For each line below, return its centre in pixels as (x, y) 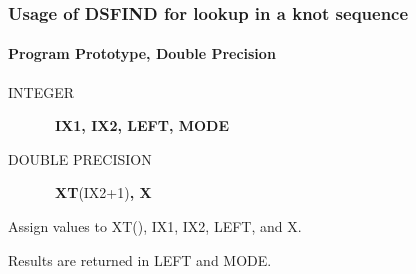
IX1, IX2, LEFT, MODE (142, 125)
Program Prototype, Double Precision (142, 53)
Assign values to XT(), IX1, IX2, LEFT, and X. (155, 226)
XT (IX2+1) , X (103, 192)
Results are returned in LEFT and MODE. (140, 259)
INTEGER (41, 91)
